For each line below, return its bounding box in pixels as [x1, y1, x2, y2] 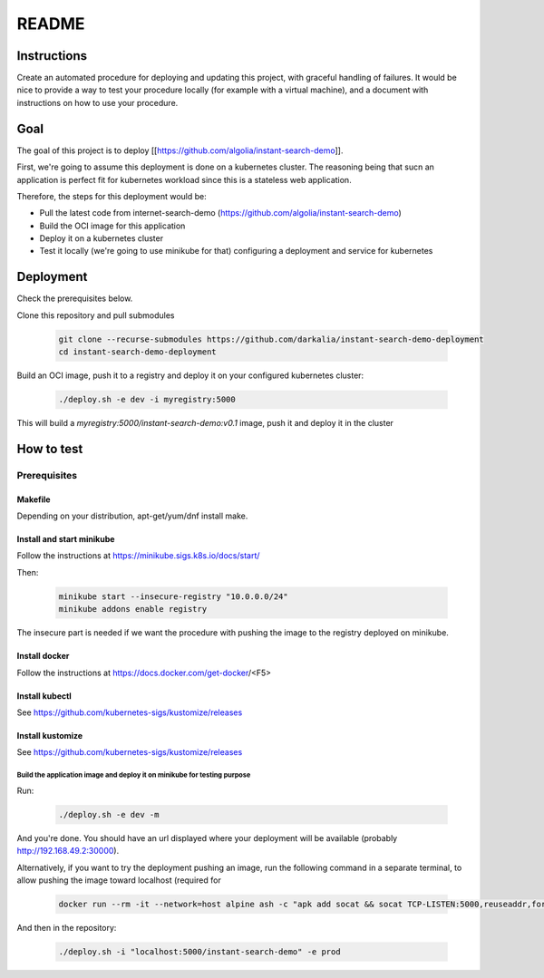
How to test [16, 441, 83, 457]
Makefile [16, 494, 51, 505]
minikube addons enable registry [58, 604, 208, 615]
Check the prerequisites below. [16, 293, 133, 304]
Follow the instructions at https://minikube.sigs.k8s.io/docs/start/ [16, 550, 260, 561]
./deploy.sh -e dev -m [58, 809, 160, 819]
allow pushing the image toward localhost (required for [16, 875, 221, 886]
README [16, 14, 85, 34]
